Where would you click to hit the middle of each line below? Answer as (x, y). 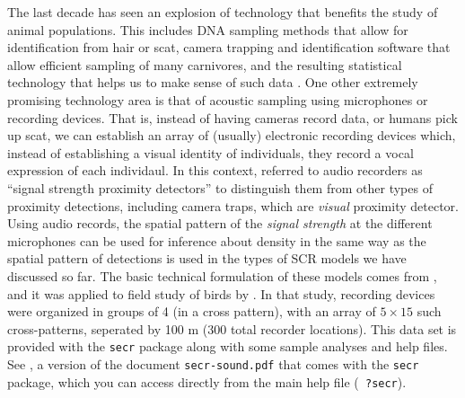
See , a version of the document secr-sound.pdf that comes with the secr (213, 363)
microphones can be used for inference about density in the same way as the (217, 240)
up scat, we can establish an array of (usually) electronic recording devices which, (232, 135)
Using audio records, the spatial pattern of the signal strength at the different (220, 223)
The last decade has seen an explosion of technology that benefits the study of (223, 12)
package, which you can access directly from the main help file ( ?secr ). (207, 381)
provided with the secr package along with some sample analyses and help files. (228, 346)
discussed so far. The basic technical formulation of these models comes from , (222, 275)
